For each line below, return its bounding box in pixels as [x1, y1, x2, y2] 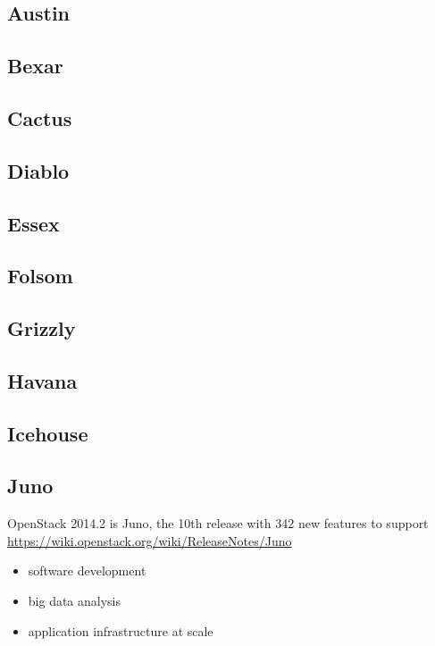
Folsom [7, 262, 73, 289]
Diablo [7, 156, 70, 184]
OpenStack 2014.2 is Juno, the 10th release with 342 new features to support [7, 514, 429, 533]
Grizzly [7, 315, 76, 342]
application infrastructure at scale [28, 621, 213, 640]
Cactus [7, 104, 72, 131]
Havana [7, 366, 78, 394]
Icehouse [7, 419, 88, 447]
